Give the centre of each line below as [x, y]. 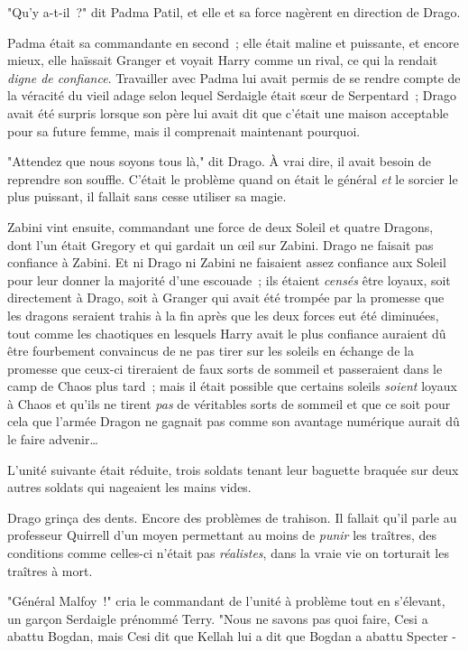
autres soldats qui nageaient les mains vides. [129, 487]
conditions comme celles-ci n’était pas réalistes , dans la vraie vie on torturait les [228, 553]
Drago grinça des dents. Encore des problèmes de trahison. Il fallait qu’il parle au [232, 517]
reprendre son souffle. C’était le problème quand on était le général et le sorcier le [233, 178]
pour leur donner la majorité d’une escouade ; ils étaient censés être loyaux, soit [229, 279]
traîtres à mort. [50, 570]
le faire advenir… [53, 439]
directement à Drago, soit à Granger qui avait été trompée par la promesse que [226, 298]
